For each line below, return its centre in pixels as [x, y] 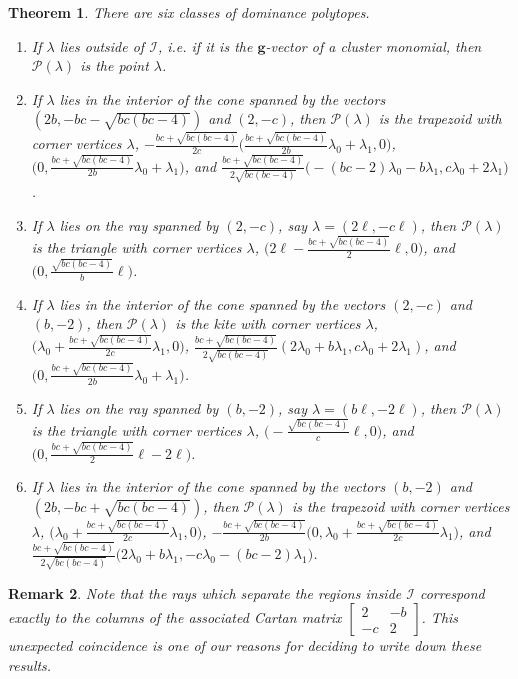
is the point [114, 65]
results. [30, 665]
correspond [452, 592]
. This [440, 617]
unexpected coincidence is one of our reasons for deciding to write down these [245, 645]
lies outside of [102, 45]
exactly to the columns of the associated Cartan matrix [175, 617]
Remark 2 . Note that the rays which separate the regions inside [205, 592]
